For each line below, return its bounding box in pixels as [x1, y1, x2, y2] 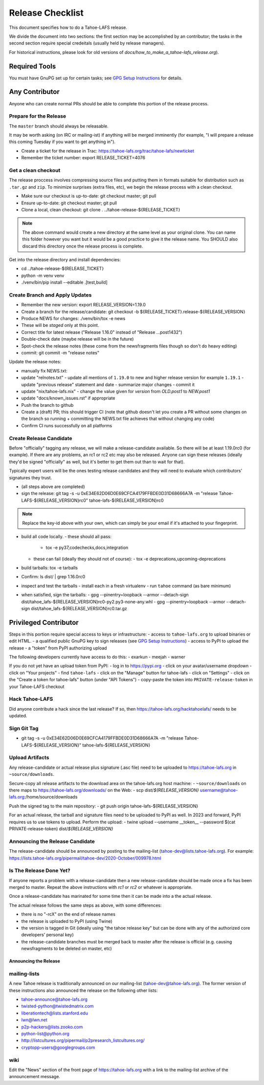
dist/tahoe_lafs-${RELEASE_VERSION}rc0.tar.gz [31, 606, 127, 612]
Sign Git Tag [9, 725, 39, 732]
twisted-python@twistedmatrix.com [21, 1003, 94, 1009]
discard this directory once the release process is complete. [22, 243, 143, 249]
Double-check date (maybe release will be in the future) [21, 336, 134, 342]
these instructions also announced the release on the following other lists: [9, 987, 158, 993]
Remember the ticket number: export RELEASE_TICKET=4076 [21, 155, 145, 161]
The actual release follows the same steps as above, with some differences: [9, 902, 162, 908]
